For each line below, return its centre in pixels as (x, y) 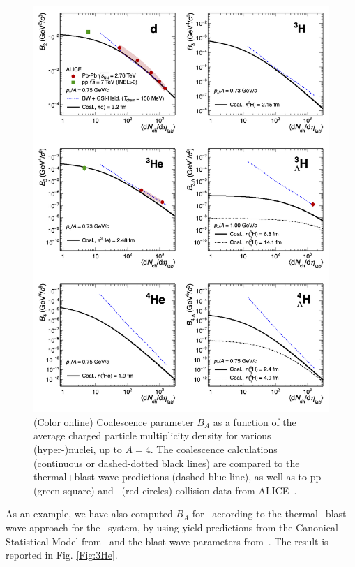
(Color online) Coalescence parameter (114, 421)
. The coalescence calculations (214, 449)
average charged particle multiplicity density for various (152, 435)
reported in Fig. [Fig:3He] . (62, 555)
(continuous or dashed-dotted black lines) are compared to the (167, 463)
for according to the (237, 514)
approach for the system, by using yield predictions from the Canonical (184, 527)
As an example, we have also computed (89, 514)
